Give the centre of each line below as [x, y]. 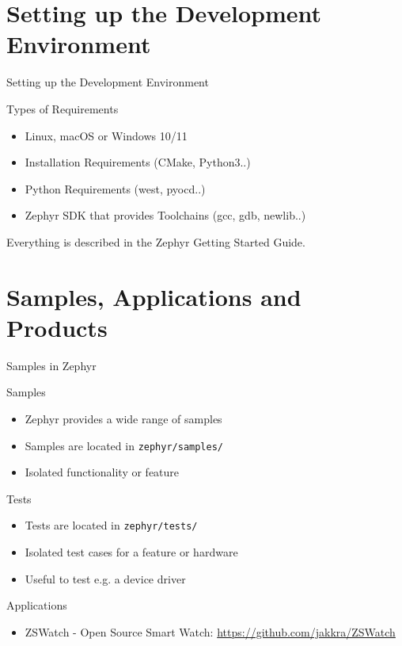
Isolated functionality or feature [102, 472]
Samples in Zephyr [51, 365]
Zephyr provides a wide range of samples [123, 418]
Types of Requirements [63, 108]
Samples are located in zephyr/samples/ [124, 445]
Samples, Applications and [154, 296]
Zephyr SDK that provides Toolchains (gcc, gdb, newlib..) [165, 215]
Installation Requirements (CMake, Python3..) [138, 162]
